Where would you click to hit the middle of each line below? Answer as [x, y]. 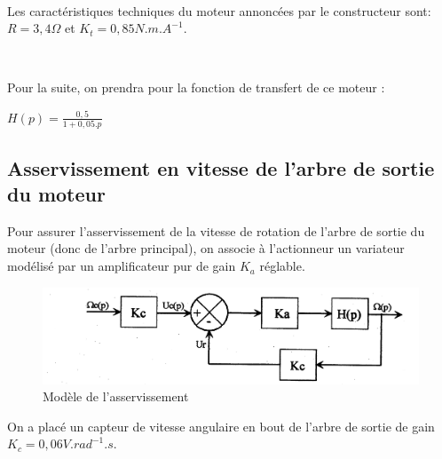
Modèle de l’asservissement [116, 396]
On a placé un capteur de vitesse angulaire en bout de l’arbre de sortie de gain [221, 426]
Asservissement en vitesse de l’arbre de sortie [221, 167]
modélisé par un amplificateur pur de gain [122, 266]
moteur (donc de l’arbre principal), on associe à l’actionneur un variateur [206, 248]
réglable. [282, 266]
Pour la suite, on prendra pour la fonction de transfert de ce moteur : [196, 87]
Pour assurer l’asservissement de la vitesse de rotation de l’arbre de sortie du [216, 230]
